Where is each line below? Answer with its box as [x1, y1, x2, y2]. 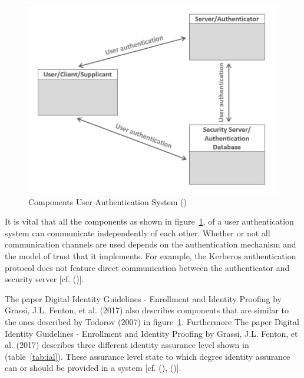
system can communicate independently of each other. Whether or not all [5, 226, 270, 239]
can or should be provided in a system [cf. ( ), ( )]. [5, 362, 181, 374]
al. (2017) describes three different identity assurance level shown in [5, 339, 249, 351]
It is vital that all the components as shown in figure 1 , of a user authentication [5, 215, 294, 228]
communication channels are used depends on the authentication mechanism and [5, 238, 296, 250]
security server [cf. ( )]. [5, 273, 84, 285]
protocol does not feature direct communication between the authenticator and [5, 261, 290, 273]
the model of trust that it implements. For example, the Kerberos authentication [5, 250, 296, 262]
